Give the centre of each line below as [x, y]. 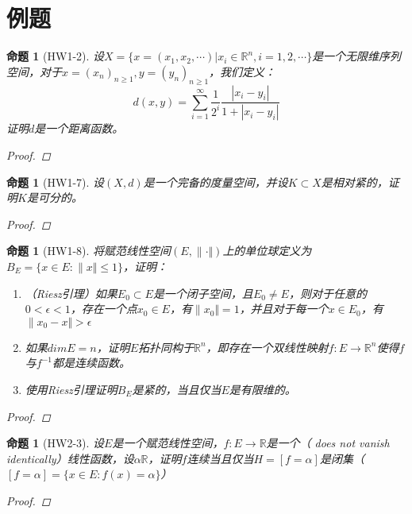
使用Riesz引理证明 [71, 389]
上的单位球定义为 [267, 251]
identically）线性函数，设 [70, 458]
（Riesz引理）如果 [71, 293]
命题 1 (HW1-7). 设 [56, 182]
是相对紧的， [354, 182]
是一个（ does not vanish [328, 443]
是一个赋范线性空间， [168, 443]
